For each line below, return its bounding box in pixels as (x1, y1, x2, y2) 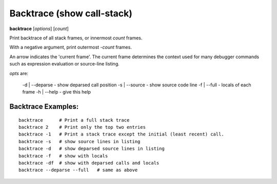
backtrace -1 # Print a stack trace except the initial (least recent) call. (18, 131, 224, 137)
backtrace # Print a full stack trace (18, 117, 130, 123)
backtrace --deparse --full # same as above (18, 167, 138, 173)
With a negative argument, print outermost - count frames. (9, 44, 132, 51)
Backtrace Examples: (9, 102, 79, 111)
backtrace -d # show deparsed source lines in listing (18, 146, 165, 152)
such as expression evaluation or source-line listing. (9, 61, 120, 67)
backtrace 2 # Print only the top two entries (18, 124, 146, 130)
